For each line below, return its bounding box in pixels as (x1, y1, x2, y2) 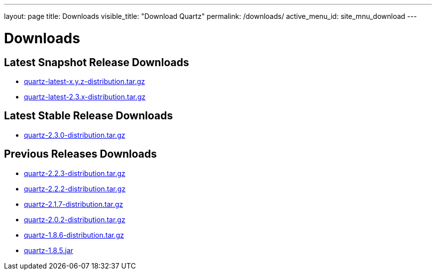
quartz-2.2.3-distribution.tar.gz (24, 169, 125, 178)
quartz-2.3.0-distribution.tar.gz (24, 130, 125, 139)
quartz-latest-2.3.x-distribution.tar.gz (24, 92, 146, 101)
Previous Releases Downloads (4, 148, 157, 161)
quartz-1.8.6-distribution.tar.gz (24, 230, 124, 239)
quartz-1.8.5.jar (24, 246, 74, 255)
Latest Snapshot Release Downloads (4, 56, 189, 69)
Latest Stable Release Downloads (4, 109, 173, 122)
